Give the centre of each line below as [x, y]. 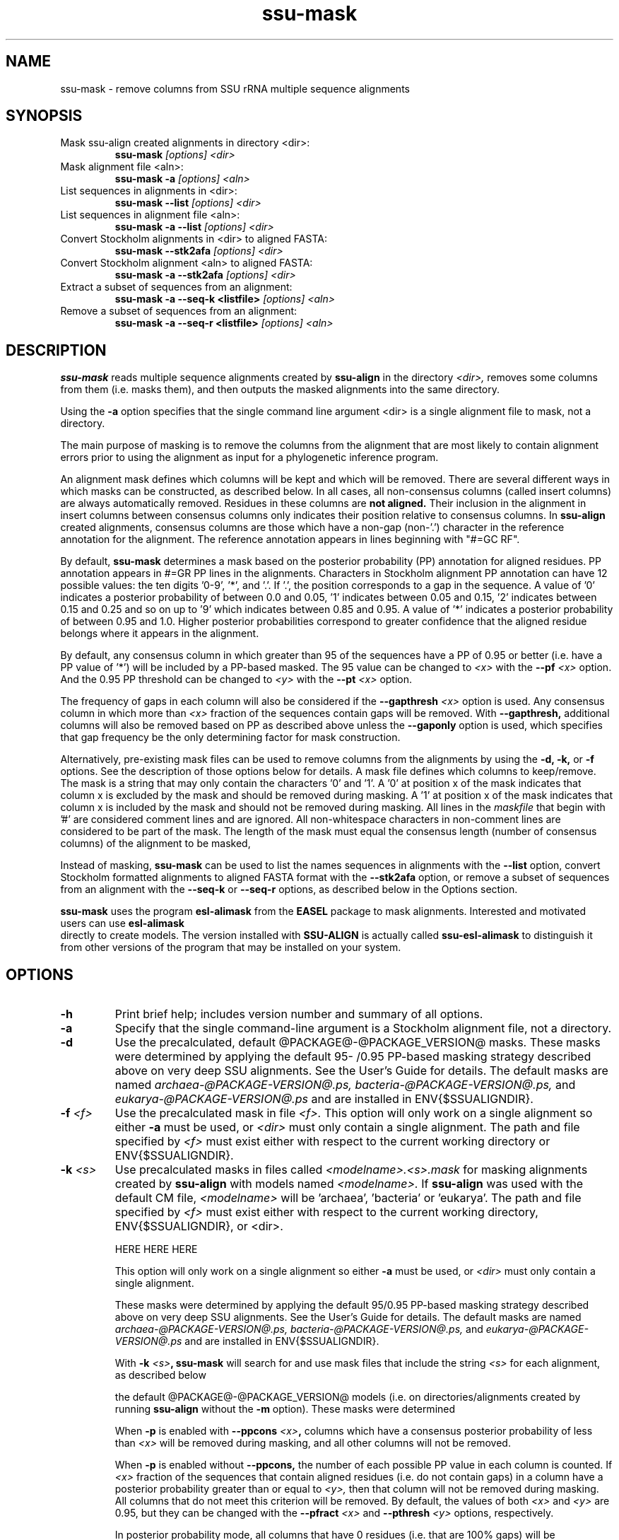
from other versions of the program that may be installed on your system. [231, 947]
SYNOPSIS [44, 116]
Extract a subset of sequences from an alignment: [176, 287]
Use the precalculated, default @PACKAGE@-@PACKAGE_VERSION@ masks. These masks [358, 1043]
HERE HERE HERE [156, 1249]
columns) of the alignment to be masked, [155, 844]
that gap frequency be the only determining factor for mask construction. [230, 737]
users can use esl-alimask [122, 923]
